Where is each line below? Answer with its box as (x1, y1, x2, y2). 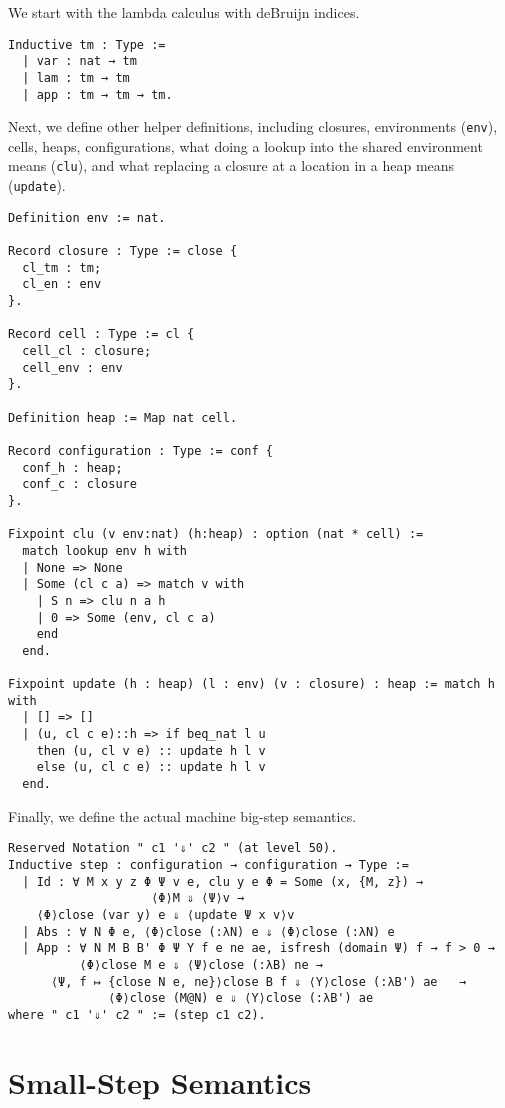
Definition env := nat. (8, 210, 166, 225)
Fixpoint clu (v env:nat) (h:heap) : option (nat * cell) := (8, 527, 424, 542)
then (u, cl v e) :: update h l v (36, 743, 266, 758)
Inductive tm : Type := (8, 37, 166, 52)
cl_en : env (22, 277, 102, 292)
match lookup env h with (22, 543, 187, 558)
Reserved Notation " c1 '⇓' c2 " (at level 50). (8, 841, 338, 856)
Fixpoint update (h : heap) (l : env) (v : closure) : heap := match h (8, 677, 495, 692)
